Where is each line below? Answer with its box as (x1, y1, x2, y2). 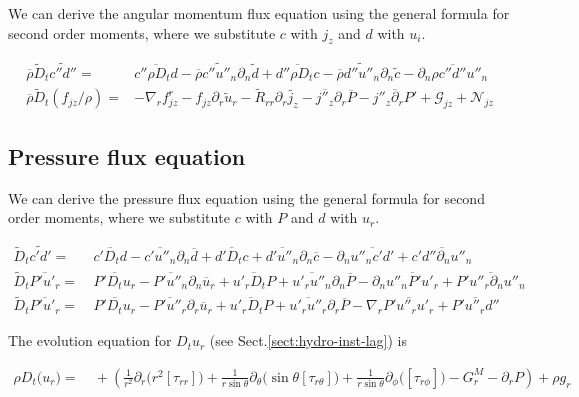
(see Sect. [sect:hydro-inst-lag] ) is (209, 330, 407, 351)
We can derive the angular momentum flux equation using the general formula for (8, 3, 510, 23)
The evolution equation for (8, 330, 172, 351)
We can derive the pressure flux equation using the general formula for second (8, 187, 485, 208)
